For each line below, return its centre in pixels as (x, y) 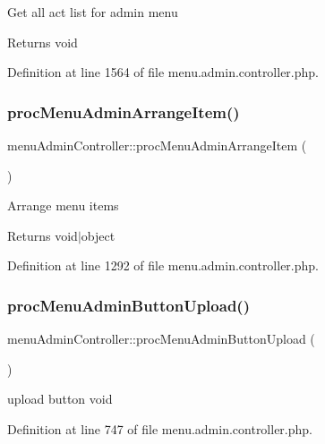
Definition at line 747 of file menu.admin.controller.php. (160, 428)
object (98, 235)
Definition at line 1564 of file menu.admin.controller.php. (163, 72)
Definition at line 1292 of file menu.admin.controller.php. (163, 265)
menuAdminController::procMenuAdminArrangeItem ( (157, 145)
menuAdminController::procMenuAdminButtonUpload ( (161, 339)
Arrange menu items (63, 205)
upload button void (60, 399)
